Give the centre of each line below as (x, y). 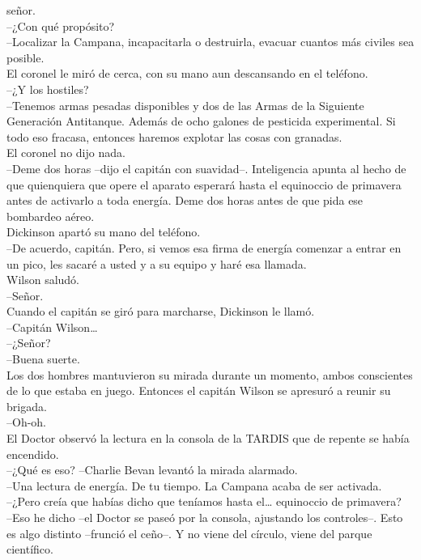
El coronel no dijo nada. (66, 153)
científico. (30, 549)
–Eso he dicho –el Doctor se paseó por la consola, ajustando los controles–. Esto (205, 517)
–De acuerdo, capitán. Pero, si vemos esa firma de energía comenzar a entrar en (204, 247)
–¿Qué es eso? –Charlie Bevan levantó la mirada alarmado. (152, 470)
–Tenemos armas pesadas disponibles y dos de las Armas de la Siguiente (185, 105)
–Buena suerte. (43, 359)
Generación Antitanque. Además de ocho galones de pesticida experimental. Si (201, 121)
